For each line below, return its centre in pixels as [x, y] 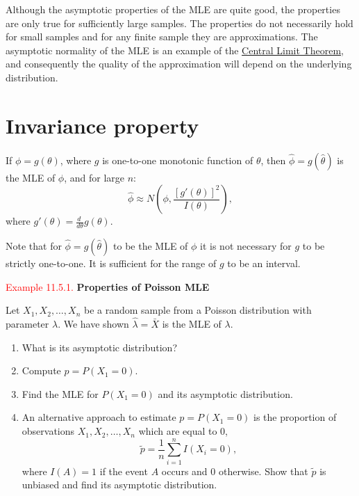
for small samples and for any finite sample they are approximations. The [162, 37]
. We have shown [93, 324]
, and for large [94, 177]
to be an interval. [264, 263]
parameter [27, 324]
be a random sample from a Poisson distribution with [198, 310]
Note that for [34, 246]
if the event [124, 471]
